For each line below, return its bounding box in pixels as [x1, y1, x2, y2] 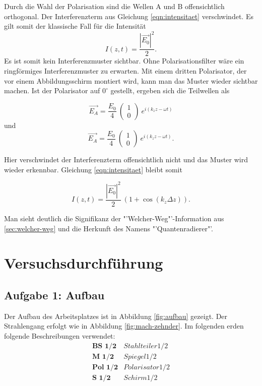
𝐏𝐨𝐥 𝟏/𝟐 [92, 363, 118, 371]
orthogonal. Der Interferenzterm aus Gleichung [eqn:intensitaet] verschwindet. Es [4, 11, 253, 21]
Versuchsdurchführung [4, 252, 163, 273]
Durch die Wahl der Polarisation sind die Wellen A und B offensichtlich [4, 1, 225, 11]
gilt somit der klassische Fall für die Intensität [4, 21, 146, 31]
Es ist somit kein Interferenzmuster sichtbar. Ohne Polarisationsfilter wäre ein [4, 55, 244, 66]
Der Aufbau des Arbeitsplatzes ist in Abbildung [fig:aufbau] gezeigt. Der [4, 310, 228, 321]
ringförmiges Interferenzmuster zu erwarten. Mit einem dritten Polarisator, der [4, 65, 247, 76]
